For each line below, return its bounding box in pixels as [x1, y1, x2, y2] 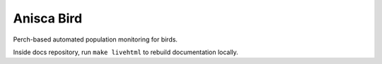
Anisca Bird [13, 11, 83, 26]
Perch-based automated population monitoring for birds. [13, 35, 178, 44]
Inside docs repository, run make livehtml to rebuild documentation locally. [13, 48, 238, 56]
